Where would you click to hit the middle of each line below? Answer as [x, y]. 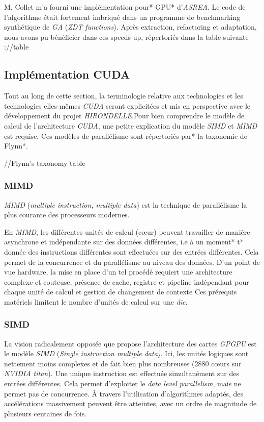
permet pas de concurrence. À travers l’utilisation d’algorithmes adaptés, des [124, 393]
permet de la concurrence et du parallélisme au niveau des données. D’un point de [132, 262]
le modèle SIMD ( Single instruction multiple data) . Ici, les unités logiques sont [126, 353]
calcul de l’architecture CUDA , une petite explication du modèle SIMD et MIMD [131, 125]
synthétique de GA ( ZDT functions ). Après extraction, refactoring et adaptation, [130, 27]
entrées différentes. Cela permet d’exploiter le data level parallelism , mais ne [123, 383]
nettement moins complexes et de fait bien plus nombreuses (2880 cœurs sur [123, 363]
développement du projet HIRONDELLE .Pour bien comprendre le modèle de [124, 116]
